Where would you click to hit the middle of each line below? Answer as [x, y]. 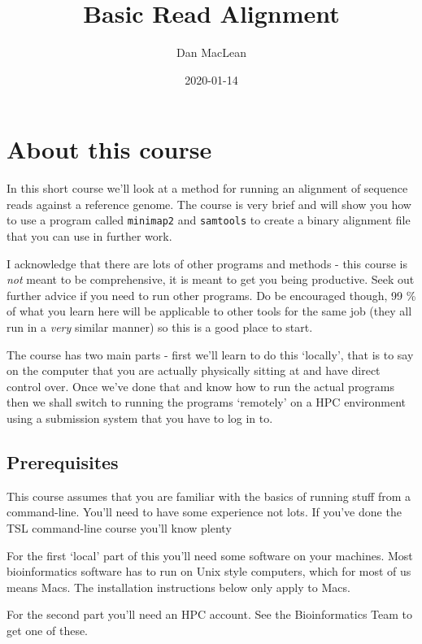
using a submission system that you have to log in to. [140, 418]
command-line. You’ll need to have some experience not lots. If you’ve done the [204, 512]
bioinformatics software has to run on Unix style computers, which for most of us [209, 571]
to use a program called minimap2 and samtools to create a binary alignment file [209, 220]
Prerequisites [63, 462]
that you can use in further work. [89, 236]
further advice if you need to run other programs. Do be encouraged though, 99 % [211, 295]
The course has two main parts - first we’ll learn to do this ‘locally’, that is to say [210, 354]
